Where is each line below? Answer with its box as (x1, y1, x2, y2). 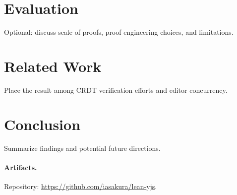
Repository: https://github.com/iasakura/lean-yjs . (4, 181, 157, 191)
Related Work (4, 56, 102, 76)
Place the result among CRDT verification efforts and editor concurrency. (4, 84, 228, 95)
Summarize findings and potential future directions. (4, 142, 161, 153)
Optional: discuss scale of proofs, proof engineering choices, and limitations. (4, 27, 234, 37)
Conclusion (4, 114, 81, 134)
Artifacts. (4, 162, 37, 172)
